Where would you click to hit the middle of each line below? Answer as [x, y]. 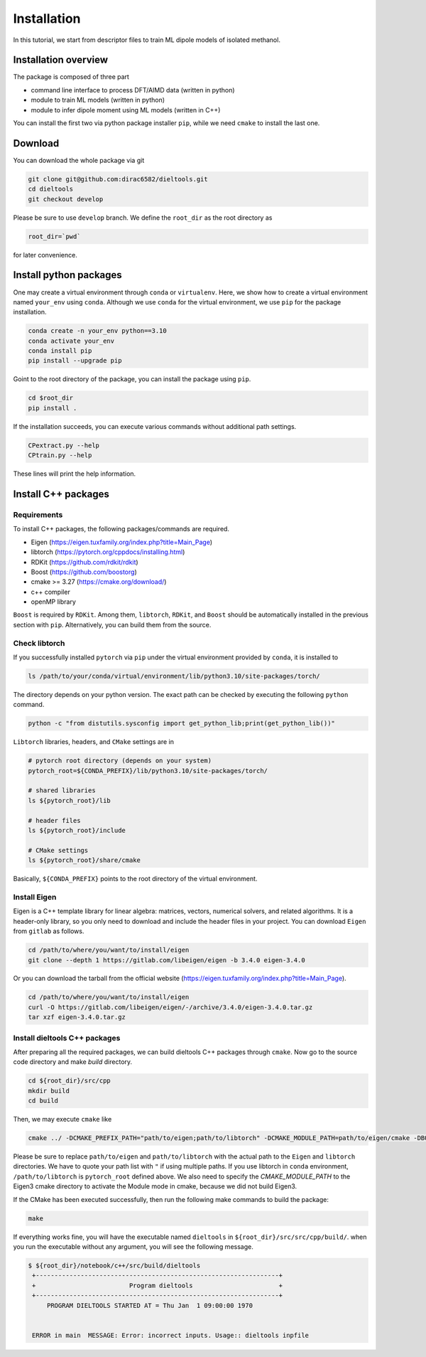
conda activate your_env [71, 341]
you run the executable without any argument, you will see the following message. [133, 1247]
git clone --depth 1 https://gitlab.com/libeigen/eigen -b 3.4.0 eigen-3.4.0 [166, 960]
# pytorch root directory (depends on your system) [120, 761]
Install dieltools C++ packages [67, 1038]
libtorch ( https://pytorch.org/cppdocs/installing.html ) [108, 552]
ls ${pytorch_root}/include [77, 831]
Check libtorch [39, 643]
